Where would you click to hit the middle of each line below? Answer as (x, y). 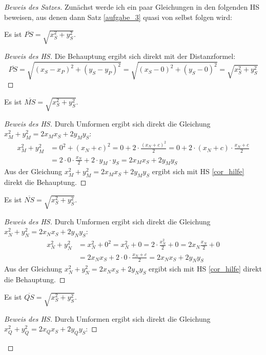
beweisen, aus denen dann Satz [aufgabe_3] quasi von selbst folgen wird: (118, 17)
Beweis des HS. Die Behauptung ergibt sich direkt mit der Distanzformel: (120, 56)
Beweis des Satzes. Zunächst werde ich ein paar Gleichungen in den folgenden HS (132, 7)
